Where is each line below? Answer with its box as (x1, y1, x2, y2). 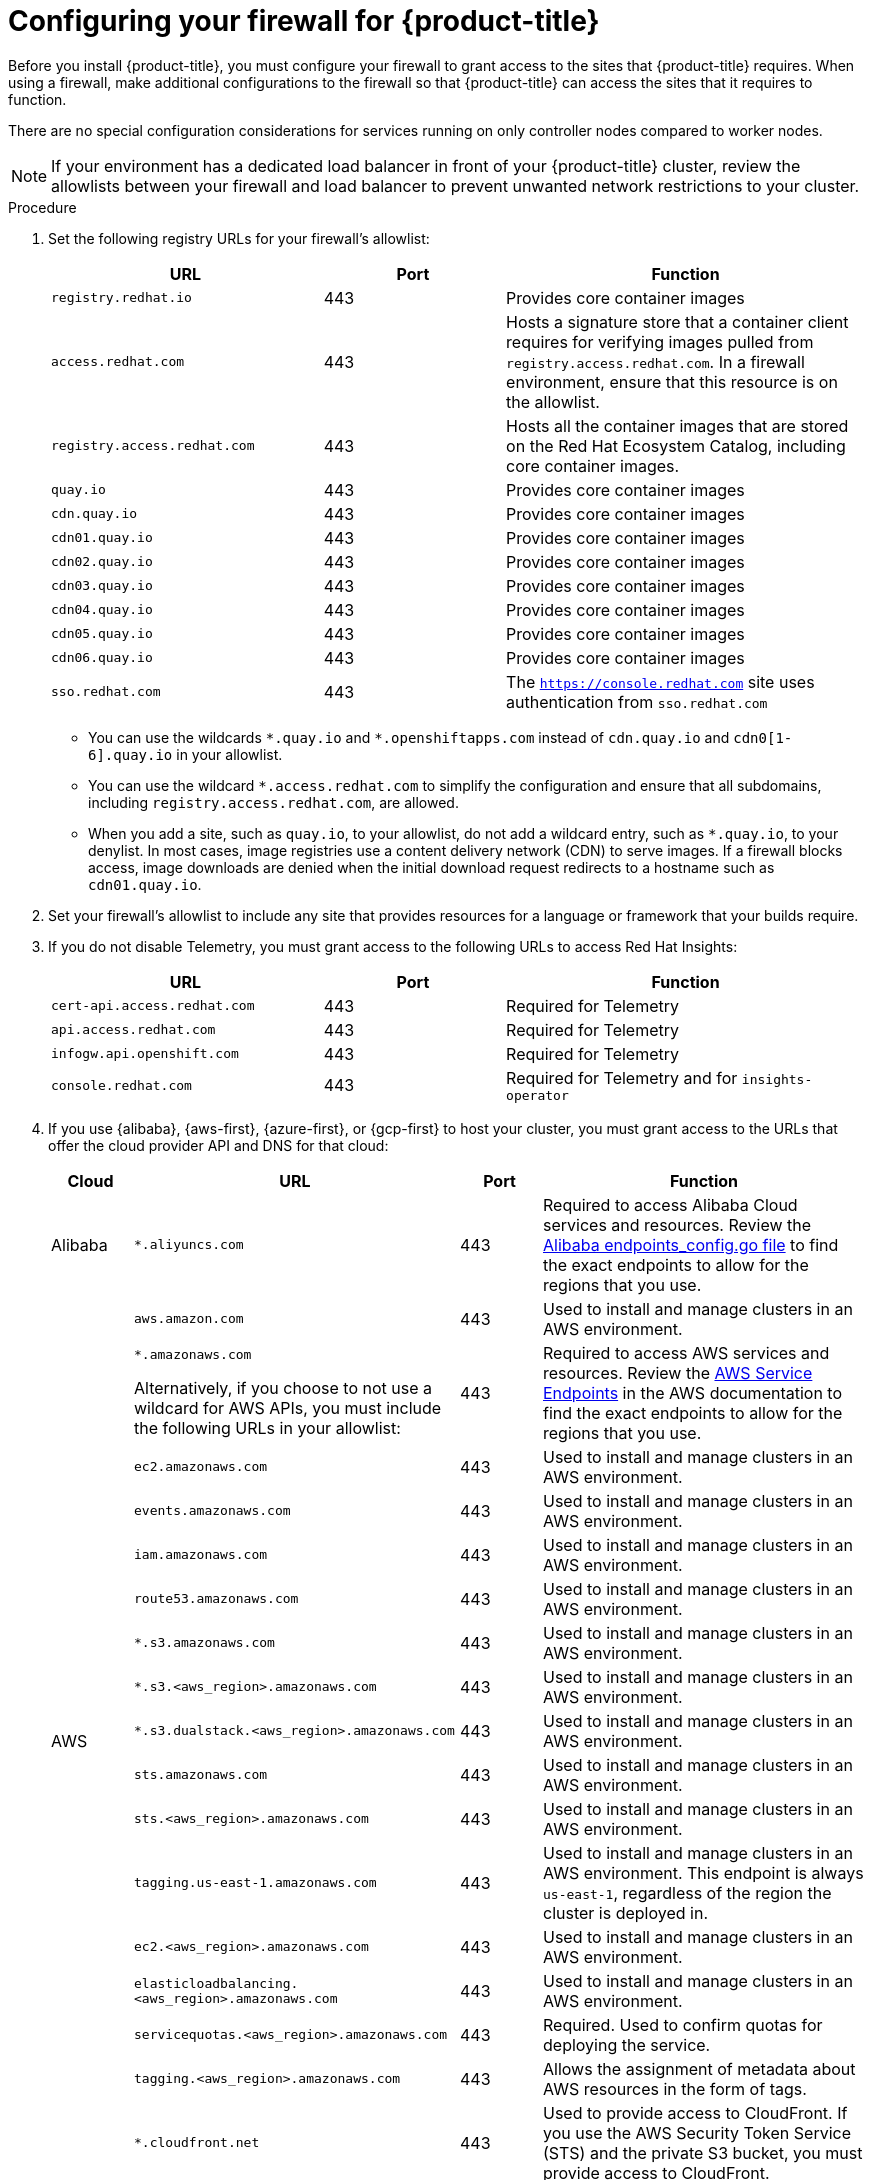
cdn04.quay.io (51, 602, 153, 618)
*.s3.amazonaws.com (134, 1635, 275, 1651)
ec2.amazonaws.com (134, 1459, 268, 1475)
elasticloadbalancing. (134, 1975, 299, 1991)
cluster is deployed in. (543, 1902, 708, 1923)
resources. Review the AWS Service (543, 1362, 813, 1383)
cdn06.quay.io (51, 650, 153, 666)
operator (506, 1087, 569, 1103)
